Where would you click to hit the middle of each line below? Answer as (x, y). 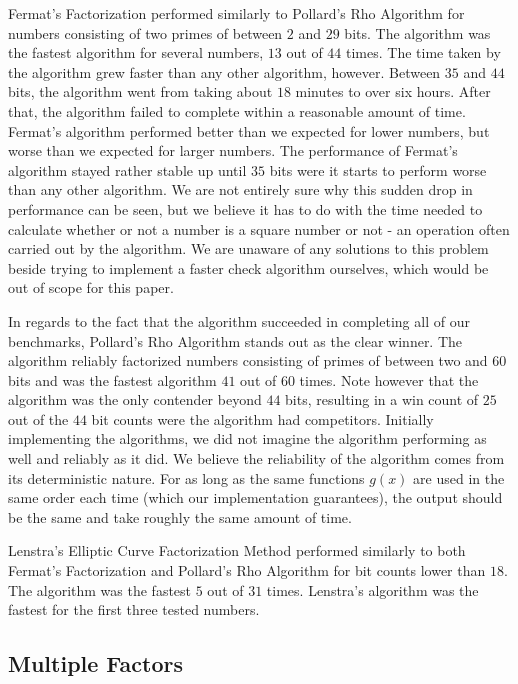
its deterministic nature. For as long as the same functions (186, 477)
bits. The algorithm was (417, 32)
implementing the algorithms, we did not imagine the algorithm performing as (247, 438)
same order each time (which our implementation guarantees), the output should (255, 497)
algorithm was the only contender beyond (135, 399)
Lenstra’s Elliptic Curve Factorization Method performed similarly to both (237, 550)
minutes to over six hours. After (393, 91)
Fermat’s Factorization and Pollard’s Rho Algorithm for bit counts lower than (247, 570)
